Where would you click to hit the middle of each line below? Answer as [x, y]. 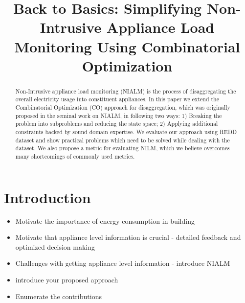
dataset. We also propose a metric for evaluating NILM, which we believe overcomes [122, 148]
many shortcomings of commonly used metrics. [75, 156]
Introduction [47, 197]
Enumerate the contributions [58, 296]
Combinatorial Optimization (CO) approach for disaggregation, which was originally [123, 107]
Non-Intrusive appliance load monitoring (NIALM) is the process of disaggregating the [126, 91]
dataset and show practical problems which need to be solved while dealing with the [122, 140]
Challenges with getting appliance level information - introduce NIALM [123, 263]
